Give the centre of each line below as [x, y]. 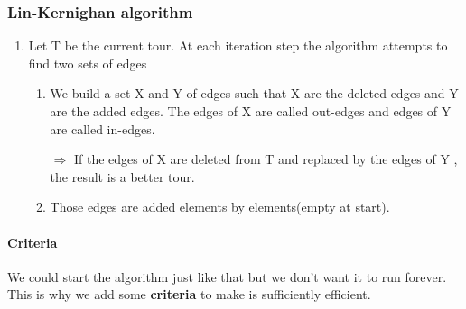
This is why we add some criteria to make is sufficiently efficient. [189, 294]
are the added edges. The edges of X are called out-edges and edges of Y [251, 111]
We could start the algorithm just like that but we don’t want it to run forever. [227, 276]
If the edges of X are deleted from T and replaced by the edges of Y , [266, 159]
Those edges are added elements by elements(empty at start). [220, 207]
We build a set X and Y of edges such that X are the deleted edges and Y [254, 93]
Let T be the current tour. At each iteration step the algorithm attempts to [238, 45]
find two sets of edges [88, 63]
